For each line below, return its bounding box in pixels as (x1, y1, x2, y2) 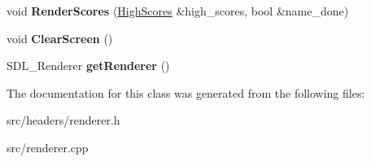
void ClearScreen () (7, 29, 113, 46)
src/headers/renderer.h (7, 112, 120, 129)
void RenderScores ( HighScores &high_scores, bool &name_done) (7, 2, 349, 19)
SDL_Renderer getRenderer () (7, 57, 170, 74)
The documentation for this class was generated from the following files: (7, 84, 365, 101)
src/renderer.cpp (7, 138, 89, 155)
